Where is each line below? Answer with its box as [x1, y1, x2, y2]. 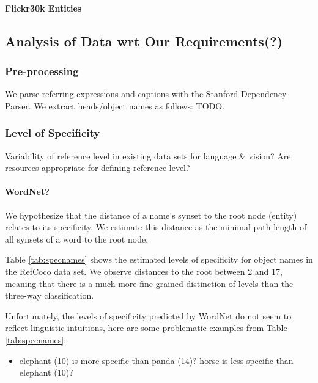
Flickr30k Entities [5, 1, 82, 14]
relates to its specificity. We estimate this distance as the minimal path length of [5, 221, 307, 233]
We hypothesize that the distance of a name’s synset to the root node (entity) [5, 208, 297, 221]
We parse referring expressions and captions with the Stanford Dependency [5, 87, 287, 100]
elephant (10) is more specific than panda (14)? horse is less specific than [19, 354, 294, 367]
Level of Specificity [5, 125, 100, 140]
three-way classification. [5, 289, 94, 302]
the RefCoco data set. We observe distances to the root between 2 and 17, [5, 264, 283, 277]
